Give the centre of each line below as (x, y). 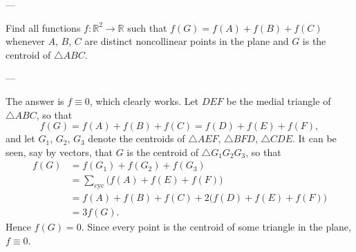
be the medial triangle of (279, 100)
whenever (25, 41)
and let (20, 138)
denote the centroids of (137, 138)
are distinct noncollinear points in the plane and (187, 41)
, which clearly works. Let (144, 100)
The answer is (35, 100)
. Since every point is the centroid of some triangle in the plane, (216, 227)
